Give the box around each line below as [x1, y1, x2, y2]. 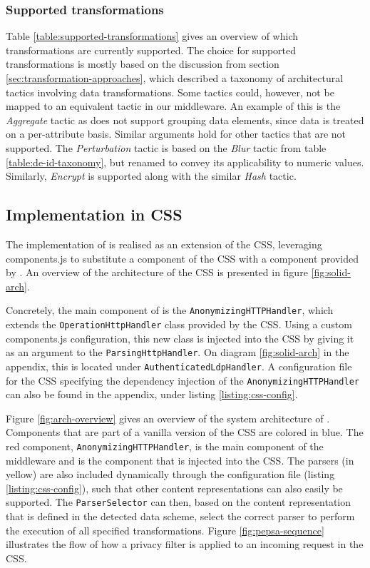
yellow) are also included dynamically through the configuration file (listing [6, 467, 335, 482]
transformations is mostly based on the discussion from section [6, 56, 279, 71]
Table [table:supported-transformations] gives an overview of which [6, 29, 299, 44]
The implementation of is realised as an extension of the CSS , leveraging [6, 236, 322, 251]
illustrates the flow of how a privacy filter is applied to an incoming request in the [6, 537, 364, 552]
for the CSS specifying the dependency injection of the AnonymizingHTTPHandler [6, 372, 359, 387]
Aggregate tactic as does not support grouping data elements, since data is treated [6, 112, 364, 127]
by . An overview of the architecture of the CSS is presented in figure [6, 265, 308, 280]
